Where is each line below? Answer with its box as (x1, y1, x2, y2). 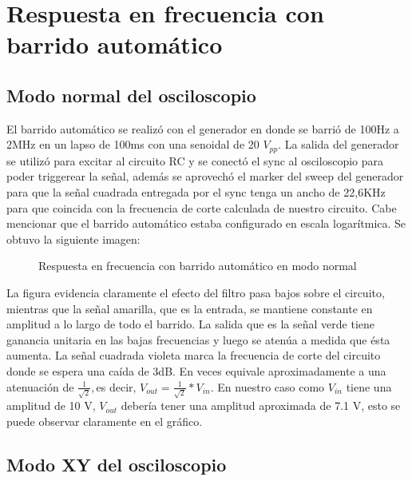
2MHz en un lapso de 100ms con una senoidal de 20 (6, 136, 259, 153)
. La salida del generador (278, 136, 399, 153)
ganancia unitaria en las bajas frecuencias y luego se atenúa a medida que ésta (6, 331, 390, 348)
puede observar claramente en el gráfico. (6, 412, 203, 429)
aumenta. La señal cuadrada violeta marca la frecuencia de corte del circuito (6, 347, 381, 364)
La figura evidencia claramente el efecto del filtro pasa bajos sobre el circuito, (6, 284, 385, 300)
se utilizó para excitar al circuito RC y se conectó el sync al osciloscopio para (6, 152, 383, 169)
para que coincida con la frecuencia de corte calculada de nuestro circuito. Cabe (6, 199, 397, 216)
